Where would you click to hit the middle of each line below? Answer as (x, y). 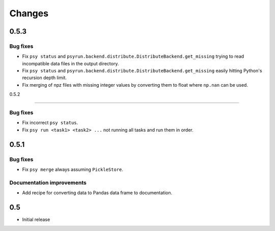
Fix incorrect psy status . (50, 123)
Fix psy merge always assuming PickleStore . (73, 169)
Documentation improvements (48, 183)
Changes (29, 13)
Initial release (36, 220)
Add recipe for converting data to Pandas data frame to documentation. (97, 193)
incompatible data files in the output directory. (71, 63)
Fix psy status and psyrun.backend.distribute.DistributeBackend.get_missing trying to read (133, 57)
